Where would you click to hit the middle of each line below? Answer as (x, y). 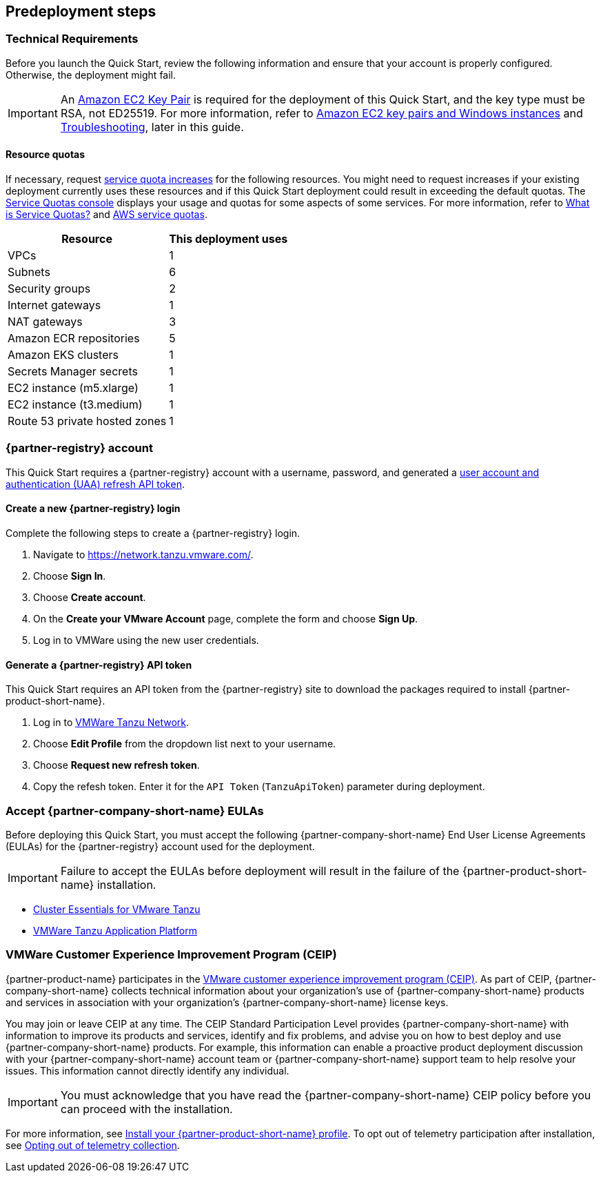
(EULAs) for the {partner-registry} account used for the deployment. (160, 846)
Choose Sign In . (70, 576)
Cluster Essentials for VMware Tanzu (117, 909)
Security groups (49, 289)
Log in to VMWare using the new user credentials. (146, 640)
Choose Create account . (90, 597)
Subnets (29, 272)
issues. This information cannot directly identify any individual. (147, 1070)
